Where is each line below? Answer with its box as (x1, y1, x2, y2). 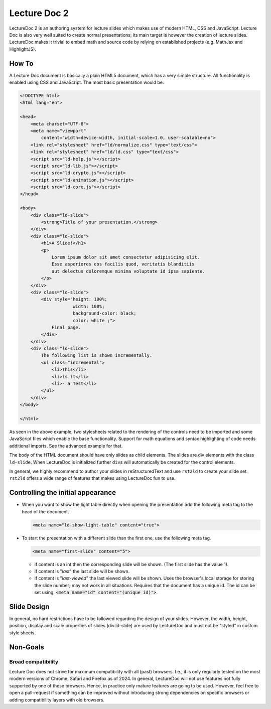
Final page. (51, 324, 81, 330)
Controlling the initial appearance (9, 488, 116, 497)
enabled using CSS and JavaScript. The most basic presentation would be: (9, 79, 164, 85)
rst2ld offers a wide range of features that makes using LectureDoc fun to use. (9, 475, 176, 481)
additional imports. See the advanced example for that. (9, 443, 123, 449)
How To (9, 59, 34, 68)
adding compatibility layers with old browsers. (9, 696, 105, 702)
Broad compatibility (9, 658, 59, 665)
